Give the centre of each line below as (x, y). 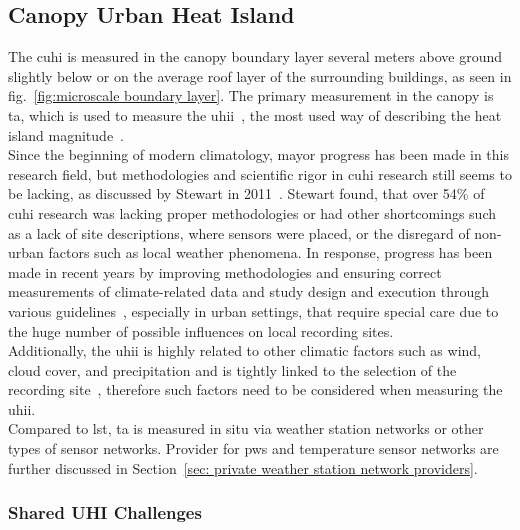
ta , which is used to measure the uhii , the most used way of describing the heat (255, 114)
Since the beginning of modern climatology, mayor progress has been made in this (258, 154)
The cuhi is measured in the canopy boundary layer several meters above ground (255, 56)
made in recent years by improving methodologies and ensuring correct (225, 271)
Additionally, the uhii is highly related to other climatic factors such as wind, (244, 350)
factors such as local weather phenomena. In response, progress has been (270, 252)
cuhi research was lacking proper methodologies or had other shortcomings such (252, 212)
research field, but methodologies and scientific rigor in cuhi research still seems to (260, 173)
